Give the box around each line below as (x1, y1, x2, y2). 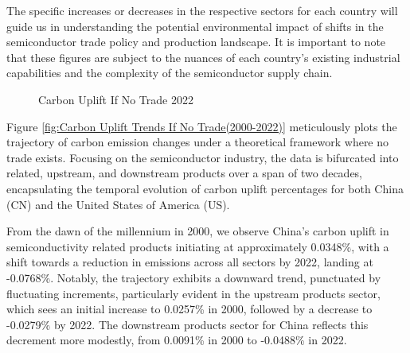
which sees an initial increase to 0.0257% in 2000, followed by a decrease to (6, 301, 373, 317)
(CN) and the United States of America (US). (6, 196, 230, 212)
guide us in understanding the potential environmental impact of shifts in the (6, 17, 384, 34)
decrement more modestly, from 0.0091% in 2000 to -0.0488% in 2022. (6, 332, 347, 348)
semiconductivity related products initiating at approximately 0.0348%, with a (6, 238, 389, 254)
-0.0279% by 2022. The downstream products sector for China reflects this (6, 316, 369, 332)
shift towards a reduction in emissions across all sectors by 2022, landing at (6, 254, 373, 270)
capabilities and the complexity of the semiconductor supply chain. (6, 64, 333, 81)
